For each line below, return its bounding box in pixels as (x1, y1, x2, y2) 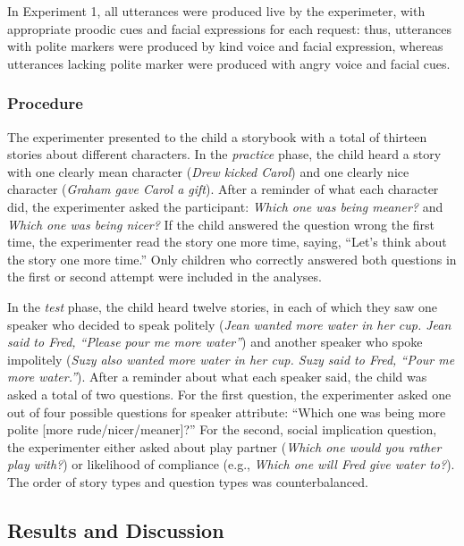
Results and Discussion (7, 516, 224, 543)
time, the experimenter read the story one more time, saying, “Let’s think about (7, 232, 447, 251)
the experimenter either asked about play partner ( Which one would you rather (7, 437, 442, 456)
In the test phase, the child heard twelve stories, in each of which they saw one (7, 297, 438, 315)
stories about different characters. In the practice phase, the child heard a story (7, 145, 442, 164)
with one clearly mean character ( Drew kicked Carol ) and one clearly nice (7, 162, 409, 181)
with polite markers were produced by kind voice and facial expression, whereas (7, 37, 443, 55)
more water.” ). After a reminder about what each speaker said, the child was (7, 367, 427, 386)
